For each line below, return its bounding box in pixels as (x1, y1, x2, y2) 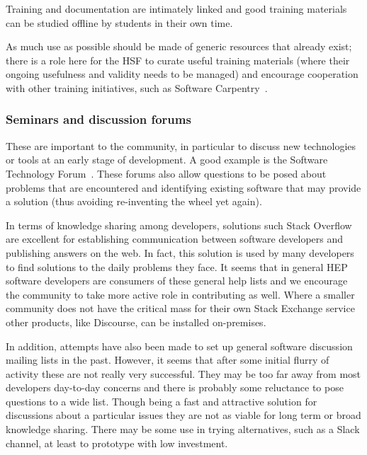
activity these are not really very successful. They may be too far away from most (6, 366, 361, 381)
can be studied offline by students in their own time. (6, 15, 233, 30)
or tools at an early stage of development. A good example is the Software (6, 152, 328, 167)
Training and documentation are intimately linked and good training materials (6, 1, 347, 16)
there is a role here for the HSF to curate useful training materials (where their (6, 52, 350, 67)
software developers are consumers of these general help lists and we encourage (6, 273, 348, 288)
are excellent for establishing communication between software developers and (6, 231, 344, 246)
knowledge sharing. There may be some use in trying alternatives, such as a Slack (6, 422, 360, 437)
